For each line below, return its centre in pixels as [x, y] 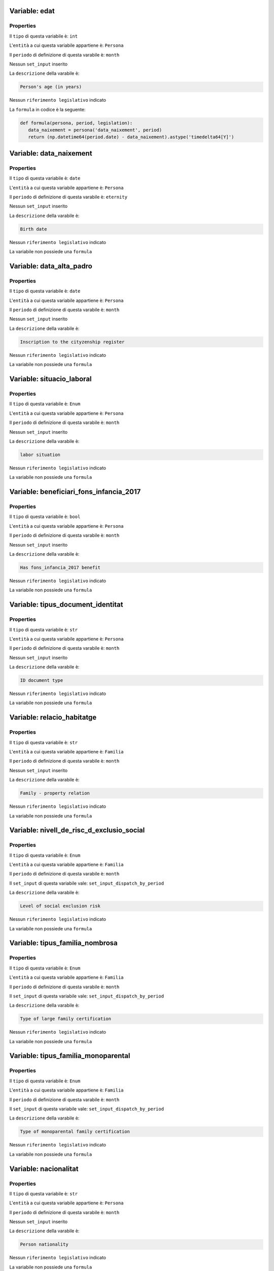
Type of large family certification [66, 1019]
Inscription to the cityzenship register [72, 342]
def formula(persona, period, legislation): [76, 123]
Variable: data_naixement [51, 153]
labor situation [40, 455]
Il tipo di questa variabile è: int [44, 36]
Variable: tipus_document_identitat [66, 605]
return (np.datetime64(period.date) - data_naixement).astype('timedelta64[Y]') [131, 137]
